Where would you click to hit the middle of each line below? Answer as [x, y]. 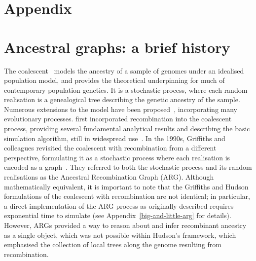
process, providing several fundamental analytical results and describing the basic [127, 129]
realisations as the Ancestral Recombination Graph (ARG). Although [109, 177]
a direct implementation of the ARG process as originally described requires [119, 205]
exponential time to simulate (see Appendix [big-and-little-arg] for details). [118, 215]
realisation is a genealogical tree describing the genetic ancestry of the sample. [122, 99]
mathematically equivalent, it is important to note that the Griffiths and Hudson [126, 186]
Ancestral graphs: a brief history [117, 47]
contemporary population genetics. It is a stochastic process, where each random [126, 90]
